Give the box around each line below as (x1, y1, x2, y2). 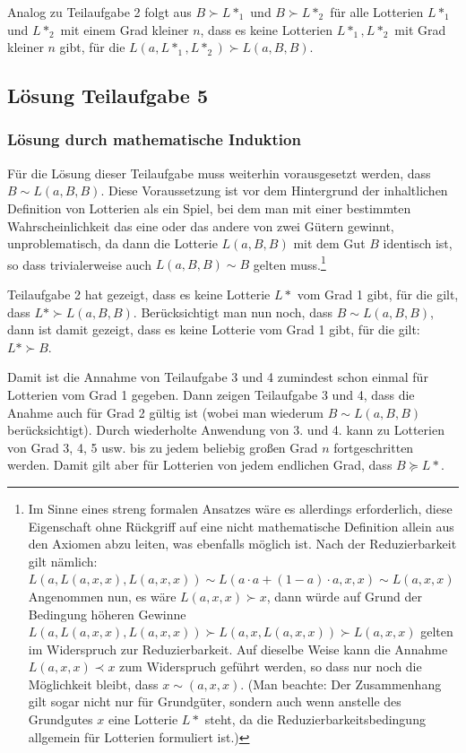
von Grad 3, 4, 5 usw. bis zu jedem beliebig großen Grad (7, 437, 318, 456)
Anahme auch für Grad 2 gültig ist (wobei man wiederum (7, 402, 324, 421)
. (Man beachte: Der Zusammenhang (240, 674, 442, 693)
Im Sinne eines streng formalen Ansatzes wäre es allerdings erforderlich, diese (28, 498, 453, 517)
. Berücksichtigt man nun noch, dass (133, 302, 332, 321)
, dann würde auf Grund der (266, 586, 422, 605)
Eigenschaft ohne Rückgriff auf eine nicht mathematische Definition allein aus (28, 516, 454, 535)
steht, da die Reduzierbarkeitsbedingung (204, 710, 426, 729)
